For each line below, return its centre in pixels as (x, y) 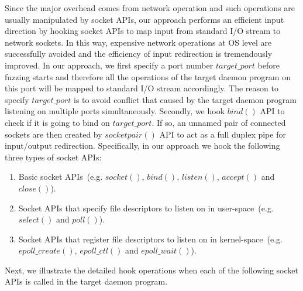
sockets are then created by (54, 134)
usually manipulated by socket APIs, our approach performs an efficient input (144, 19)
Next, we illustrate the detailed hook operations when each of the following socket (151, 270)
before (268, 65)
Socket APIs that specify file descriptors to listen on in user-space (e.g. (146, 208)
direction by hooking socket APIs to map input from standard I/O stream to (143, 31)
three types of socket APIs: (53, 157)
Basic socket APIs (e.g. (61, 177)
